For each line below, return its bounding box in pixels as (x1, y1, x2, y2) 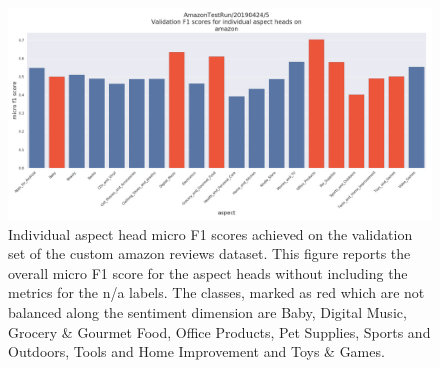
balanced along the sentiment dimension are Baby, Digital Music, (8, 301, 407, 322)
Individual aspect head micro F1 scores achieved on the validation (8, 223, 413, 244)
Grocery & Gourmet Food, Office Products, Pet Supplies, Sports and (8, 321, 431, 342)
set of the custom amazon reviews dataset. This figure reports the (8, 243, 411, 264)
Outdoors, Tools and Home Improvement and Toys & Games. (8, 341, 385, 362)
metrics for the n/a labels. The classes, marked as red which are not (8, 282, 425, 303)
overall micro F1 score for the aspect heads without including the (8, 262, 408, 283)
